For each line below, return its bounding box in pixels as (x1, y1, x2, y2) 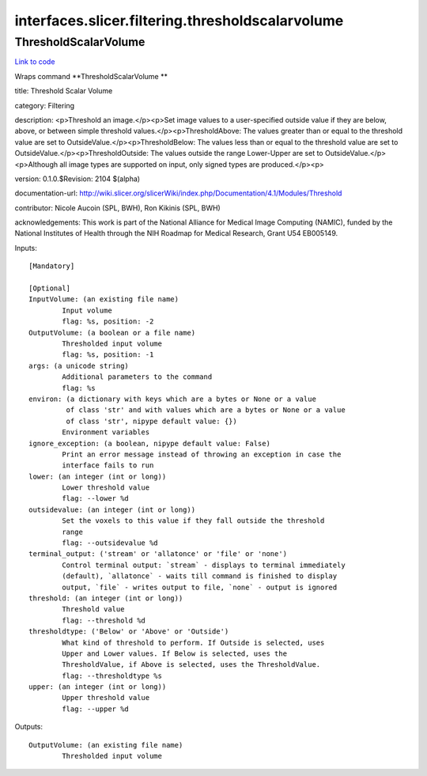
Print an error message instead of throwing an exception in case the (62, 449, 342, 459)
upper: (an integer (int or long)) (28, 683, 167, 691)
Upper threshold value (62, 693, 150, 702)
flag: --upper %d (62, 704, 130, 714)
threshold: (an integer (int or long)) (28, 593, 183, 603)
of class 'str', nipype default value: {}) (66, 416, 237, 426)
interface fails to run (62, 461, 154, 470)
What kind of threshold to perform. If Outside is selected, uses (62, 638, 325, 647)
